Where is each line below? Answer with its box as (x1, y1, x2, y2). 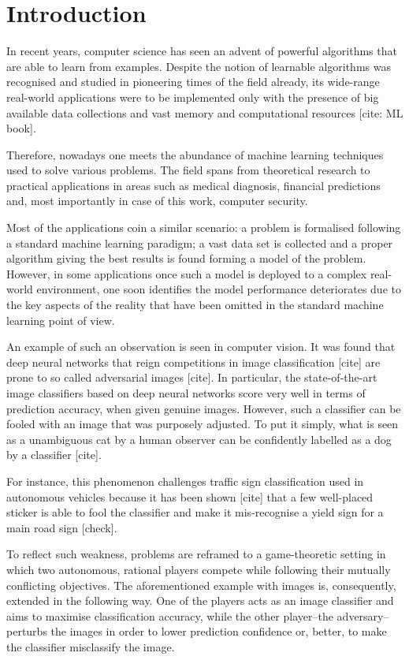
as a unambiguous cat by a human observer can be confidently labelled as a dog (6, 431, 392, 447)
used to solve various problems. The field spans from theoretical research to (6, 162, 370, 178)
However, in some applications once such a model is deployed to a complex (6, 265, 367, 282)
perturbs (6, 623, 47, 639)
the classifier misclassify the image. (6, 638, 175, 654)
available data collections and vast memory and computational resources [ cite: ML (6, 104, 403, 121)
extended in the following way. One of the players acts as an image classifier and (6, 592, 394, 609)
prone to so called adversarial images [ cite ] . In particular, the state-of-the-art (6, 369, 377, 386)
